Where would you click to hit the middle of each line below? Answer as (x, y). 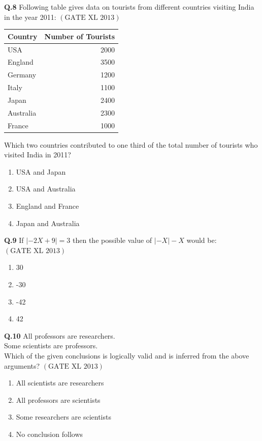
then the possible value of (112, 240)
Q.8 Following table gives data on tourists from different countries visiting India (129, 7)
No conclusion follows (50, 434)
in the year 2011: (30, 17)
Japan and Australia (48, 223)
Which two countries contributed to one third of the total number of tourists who (131, 144)
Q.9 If (14, 240)
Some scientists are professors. (51, 346)
